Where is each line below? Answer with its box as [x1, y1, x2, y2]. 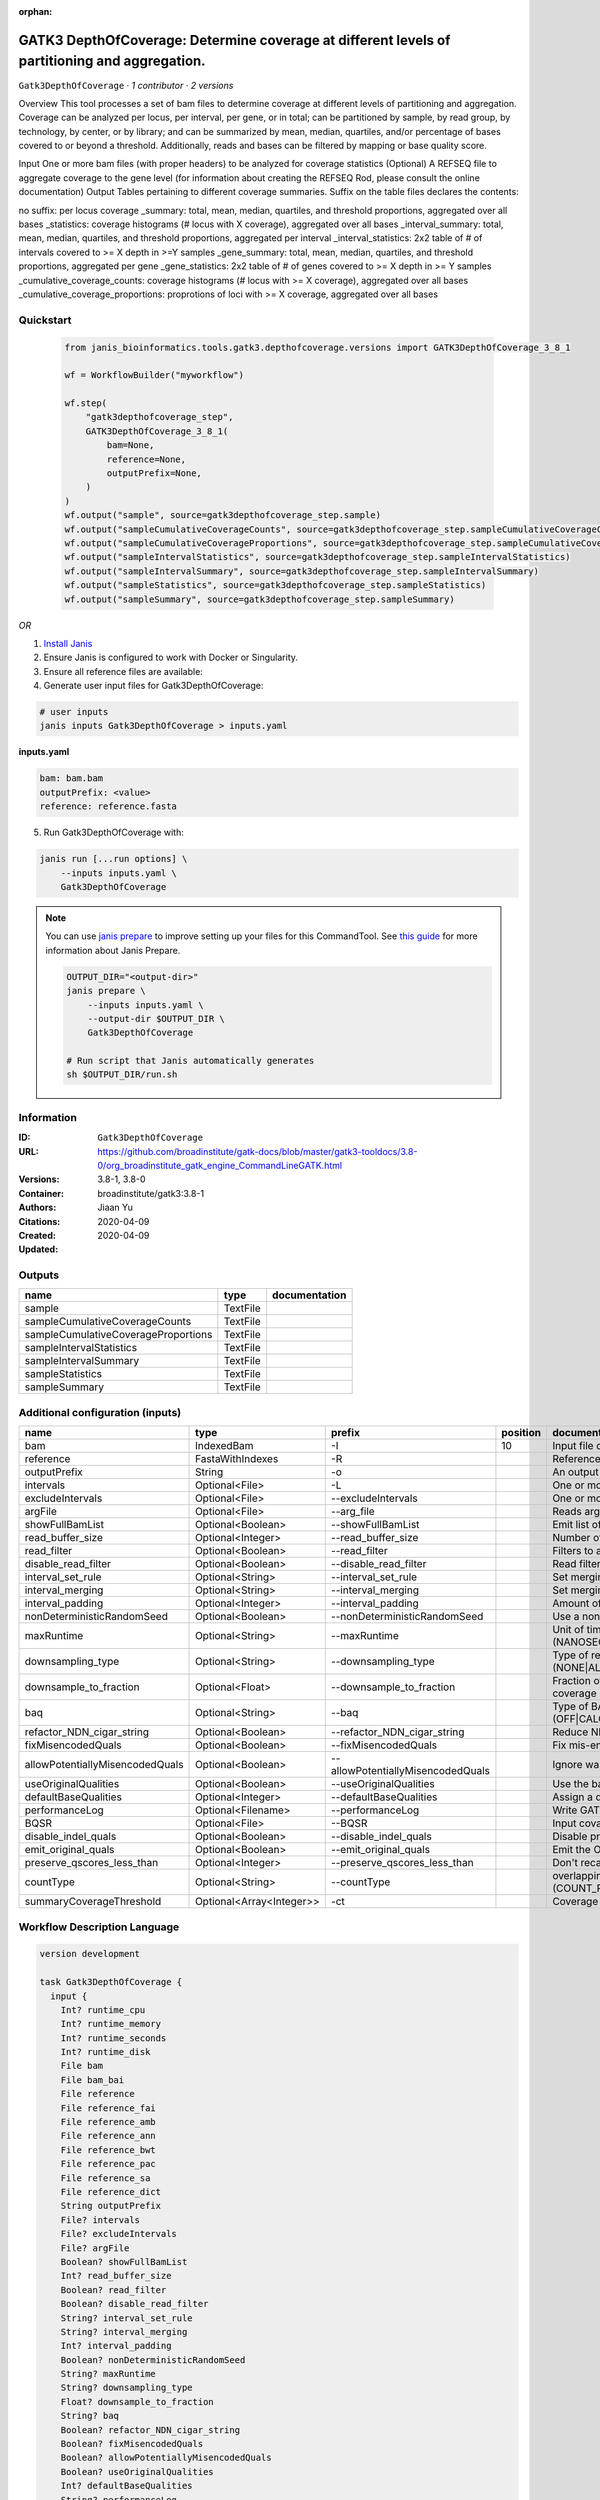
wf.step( [64, 398, 108, 409]
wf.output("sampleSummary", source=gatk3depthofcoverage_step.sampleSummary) [64, 593, 455, 605]
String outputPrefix [60, 2200, 162, 2212]
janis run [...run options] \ [39, 853, 188, 865]
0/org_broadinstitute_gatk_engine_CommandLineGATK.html [97, 1159, 343, 1171]
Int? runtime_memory [60, 2018, 162, 2030]
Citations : [18, 1215, 61, 1227]
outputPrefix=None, [106, 468, 202, 479]
